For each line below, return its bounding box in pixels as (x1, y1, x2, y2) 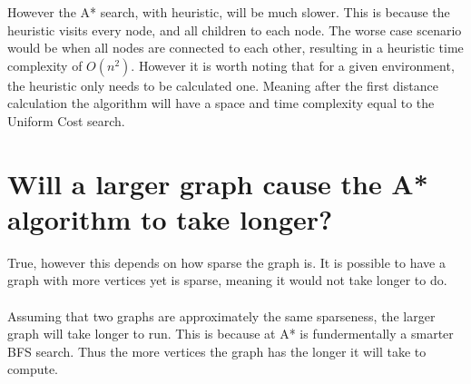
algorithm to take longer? (7, 200, 333, 237)
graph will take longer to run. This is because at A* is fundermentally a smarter (7, 324, 454, 343)
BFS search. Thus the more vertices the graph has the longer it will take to (7, 341, 427, 360)
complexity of (7, 55, 83, 74)
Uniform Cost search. (7, 111, 125, 130)
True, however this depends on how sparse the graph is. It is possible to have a (7, 252, 446, 271)
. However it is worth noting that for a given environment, (131, 55, 455, 74)
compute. (7, 359, 58, 379)
